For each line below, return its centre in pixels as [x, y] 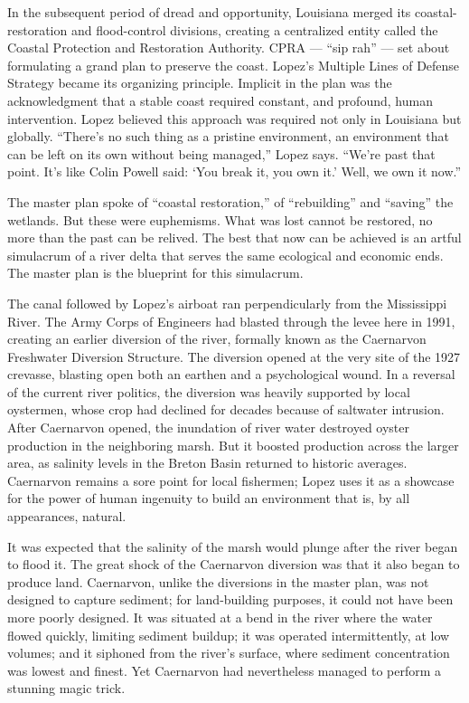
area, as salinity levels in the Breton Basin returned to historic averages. [207, 463]
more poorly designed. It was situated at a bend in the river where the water [220, 617]
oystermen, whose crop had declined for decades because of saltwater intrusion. [226, 409]
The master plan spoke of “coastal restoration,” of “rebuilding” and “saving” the [230, 201]
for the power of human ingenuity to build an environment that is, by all [209, 498]
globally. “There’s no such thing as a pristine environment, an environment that [228, 136]
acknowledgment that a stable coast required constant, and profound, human [220, 100]
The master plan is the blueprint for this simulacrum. [155, 273]
